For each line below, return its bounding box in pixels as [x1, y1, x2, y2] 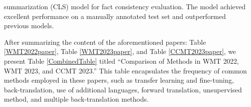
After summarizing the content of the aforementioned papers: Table [4, 36, 206, 47]
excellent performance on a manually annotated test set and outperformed [4, 11, 226, 21]
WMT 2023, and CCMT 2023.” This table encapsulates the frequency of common [4, 65, 247, 75]
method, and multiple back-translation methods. [4, 94, 149, 104]
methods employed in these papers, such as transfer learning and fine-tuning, [4, 75, 234, 85]
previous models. [4, 20, 54, 31]
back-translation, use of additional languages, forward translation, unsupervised [4, 84, 242, 94]
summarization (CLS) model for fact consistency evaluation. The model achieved [4, 1, 246, 11]
